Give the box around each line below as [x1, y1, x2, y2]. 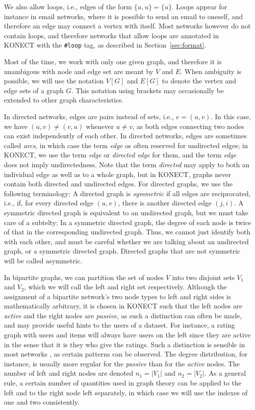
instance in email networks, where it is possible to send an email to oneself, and [4, 11, 243, 21]
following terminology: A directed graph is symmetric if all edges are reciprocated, [4, 188, 251, 198]
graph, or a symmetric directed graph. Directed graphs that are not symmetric [4, 246, 240, 256]
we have [4, 121, 28, 131]
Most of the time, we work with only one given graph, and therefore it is [4, 56, 222, 67]
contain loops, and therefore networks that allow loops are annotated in [4, 30, 219, 40]
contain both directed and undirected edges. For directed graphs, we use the [4, 179, 233, 189]
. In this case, [210, 111, 251, 121]
